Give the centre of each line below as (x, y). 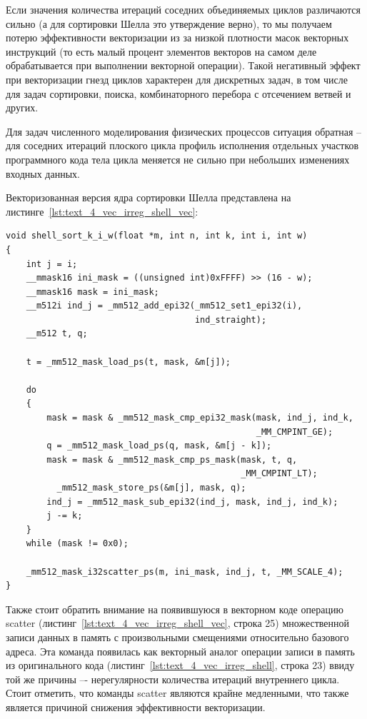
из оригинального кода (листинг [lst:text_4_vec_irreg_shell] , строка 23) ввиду (180, 665)
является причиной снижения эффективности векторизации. (136, 707)
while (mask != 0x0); (77, 544)
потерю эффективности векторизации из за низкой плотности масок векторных (177, 37)
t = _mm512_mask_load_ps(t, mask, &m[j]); (128, 362)
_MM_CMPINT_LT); (279, 474)
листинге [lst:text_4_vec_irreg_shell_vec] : (102, 211)
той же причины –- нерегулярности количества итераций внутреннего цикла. (173, 679)
